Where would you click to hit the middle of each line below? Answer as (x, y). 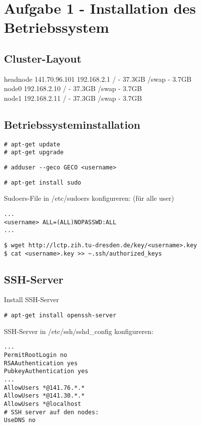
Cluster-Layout (43, 58)
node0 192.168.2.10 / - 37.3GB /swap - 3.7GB (73, 88)
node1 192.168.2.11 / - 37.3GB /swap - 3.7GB (73, 98)
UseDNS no (20, 420)
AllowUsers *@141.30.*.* (44, 396)
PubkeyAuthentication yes (46, 371)
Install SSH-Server (32, 299)
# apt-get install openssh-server (60, 316)
